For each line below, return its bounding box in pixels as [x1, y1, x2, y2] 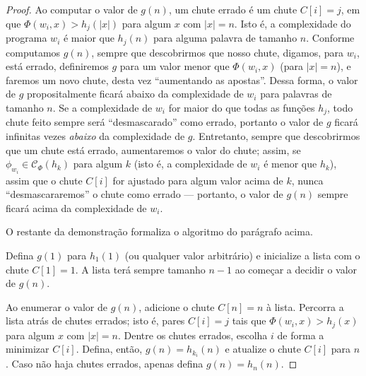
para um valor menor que [119, 59, 230, 74]
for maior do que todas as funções [168, 100, 315, 114]
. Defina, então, [76, 341, 143, 356]
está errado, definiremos [6, 59, 109, 74]
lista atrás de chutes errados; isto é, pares [6, 313, 185, 328]
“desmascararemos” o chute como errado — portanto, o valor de [6, 187, 283, 201]
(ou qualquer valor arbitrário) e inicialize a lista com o [124, 247, 360, 262]
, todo [327, 100, 353, 114]
